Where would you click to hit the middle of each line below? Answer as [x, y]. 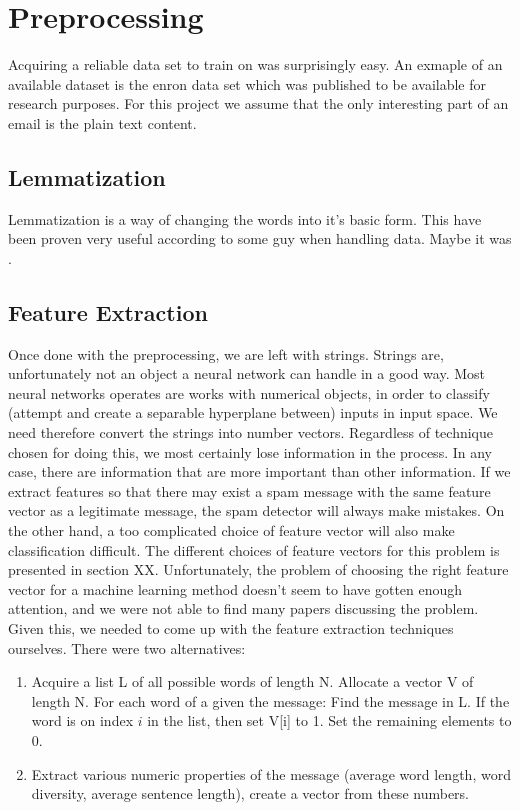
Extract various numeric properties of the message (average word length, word [271, 773]
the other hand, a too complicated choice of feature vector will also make [231, 530]
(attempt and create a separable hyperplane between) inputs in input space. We [253, 412]
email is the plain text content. [102, 122]
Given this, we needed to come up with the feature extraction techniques [231, 628]
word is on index [82, 720]
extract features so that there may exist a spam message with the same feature [249, 490]
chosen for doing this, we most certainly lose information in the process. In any [250, 451]
